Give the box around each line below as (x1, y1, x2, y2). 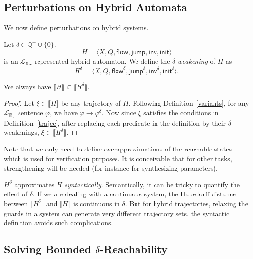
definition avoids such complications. (4, 217, 113, 228)
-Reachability (99, 241, 168, 257)
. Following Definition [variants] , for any (128, 98, 249, 108)
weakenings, (4, 127, 39, 137)
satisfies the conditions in (143, 107, 219, 117)
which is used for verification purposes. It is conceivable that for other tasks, (4, 153, 232, 163)
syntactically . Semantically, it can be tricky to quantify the (64, 179, 240, 189)
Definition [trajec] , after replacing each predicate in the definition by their (4, 117, 226, 128)
